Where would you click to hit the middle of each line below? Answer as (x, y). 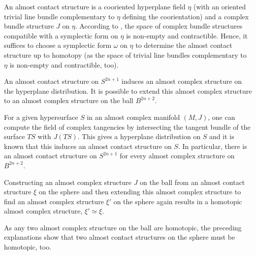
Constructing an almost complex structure (68, 182)
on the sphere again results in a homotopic (178, 201)
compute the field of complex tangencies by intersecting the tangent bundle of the (127, 127)
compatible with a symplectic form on (61, 35)
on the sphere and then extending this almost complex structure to (140, 192)
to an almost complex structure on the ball (69, 100)
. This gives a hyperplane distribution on (139, 136)
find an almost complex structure (54, 201)
